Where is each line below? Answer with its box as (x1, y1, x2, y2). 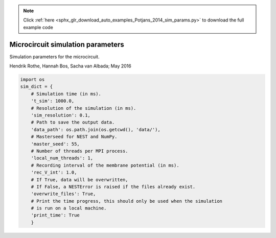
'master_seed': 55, (31, 141, 80, 147)
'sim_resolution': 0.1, (31, 112, 90, 118)
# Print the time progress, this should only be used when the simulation (31, 198, 222, 204)
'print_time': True (31, 212, 80, 218)
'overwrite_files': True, (31, 191, 96, 197)
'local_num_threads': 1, (31, 155, 94, 161)
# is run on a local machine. (31, 205, 107, 211)
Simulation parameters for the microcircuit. (9, 54, 100, 60)
